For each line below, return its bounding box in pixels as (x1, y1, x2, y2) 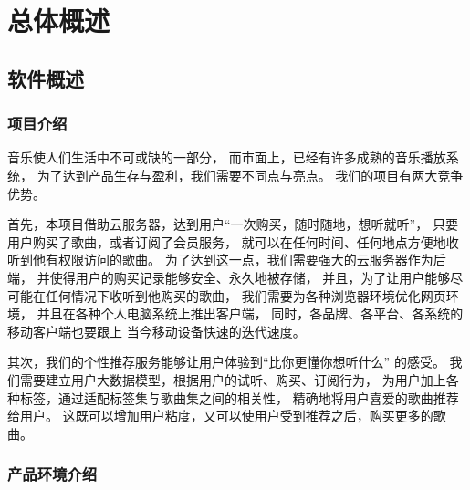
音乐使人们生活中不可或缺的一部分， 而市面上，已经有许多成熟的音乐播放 (7, 148, 446, 167)
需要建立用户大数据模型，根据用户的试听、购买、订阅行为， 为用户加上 (19, 370, 446, 389)
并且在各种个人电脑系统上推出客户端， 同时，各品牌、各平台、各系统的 (37, 304, 464, 323)
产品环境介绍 (7, 463, 98, 485)
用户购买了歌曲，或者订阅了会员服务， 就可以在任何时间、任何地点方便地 (7, 232, 446, 251)
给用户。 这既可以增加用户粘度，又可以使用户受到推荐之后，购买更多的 (7, 406, 433, 425)
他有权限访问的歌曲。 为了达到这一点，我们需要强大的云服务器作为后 (32, 250, 446, 269)
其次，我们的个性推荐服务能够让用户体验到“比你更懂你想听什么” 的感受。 (7, 352, 445, 371)
